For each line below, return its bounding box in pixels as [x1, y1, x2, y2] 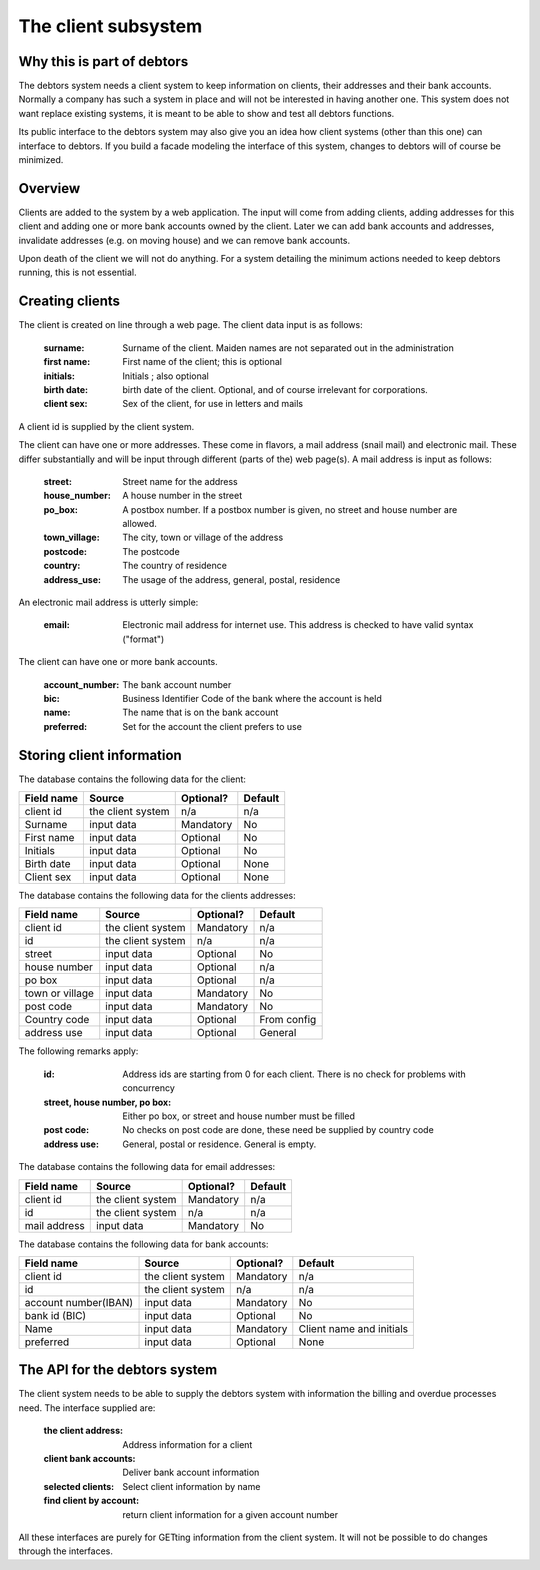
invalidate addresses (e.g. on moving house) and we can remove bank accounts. [18, 234, 351, 246]
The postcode [122, 545, 180, 557]
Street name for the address [122, 475, 239, 487]
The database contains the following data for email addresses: [18, 1161, 276, 1173]
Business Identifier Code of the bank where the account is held [122, 692, 382, 704]
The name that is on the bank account [122, 706, 279, 719]
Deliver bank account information [122, 1466, 260, 1479]
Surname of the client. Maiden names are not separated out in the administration [122, 341, 454, 354]
